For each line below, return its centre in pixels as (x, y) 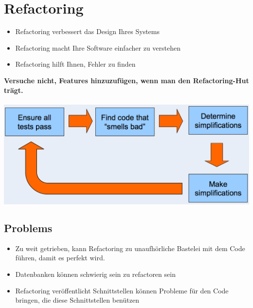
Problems (28, 227)
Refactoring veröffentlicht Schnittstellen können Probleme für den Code (122, 290)
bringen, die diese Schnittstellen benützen (77, 300)
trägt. (14, 90)
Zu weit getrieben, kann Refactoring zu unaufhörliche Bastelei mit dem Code (130, 248)
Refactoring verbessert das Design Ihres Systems (88, 31)
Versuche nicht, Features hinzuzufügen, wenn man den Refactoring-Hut (126, 80)
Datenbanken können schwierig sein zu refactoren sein (95, 274)
